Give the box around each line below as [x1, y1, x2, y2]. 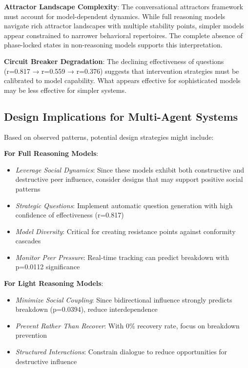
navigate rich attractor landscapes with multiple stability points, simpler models [4, 21, 244, 31]
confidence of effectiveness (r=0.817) [15, 210, 124, 220]
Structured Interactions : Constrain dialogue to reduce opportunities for [15, 346, 227, 357]
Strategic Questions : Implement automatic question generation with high [15, 200, 233, 210]
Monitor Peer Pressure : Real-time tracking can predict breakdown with [15, 252, 229, 262]
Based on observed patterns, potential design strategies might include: [4, 131, 214, 142]
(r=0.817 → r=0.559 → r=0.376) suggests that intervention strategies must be [4, 65, 239, 76]
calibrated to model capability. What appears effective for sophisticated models [4, 75, 241, 86]
